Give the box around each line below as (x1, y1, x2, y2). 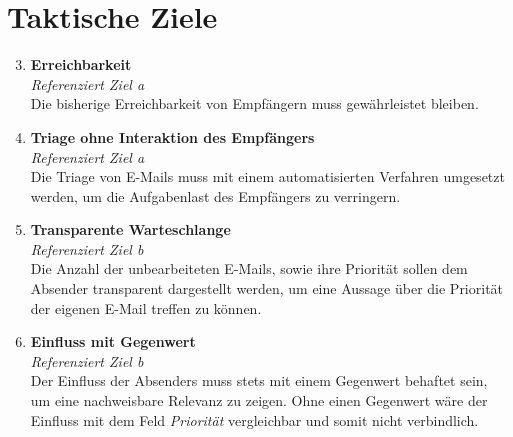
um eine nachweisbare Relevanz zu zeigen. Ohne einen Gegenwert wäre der (30, 390, 488, 411)
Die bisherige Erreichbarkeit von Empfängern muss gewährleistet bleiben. (30, 93, 479, 114)
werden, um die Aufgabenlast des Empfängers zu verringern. (30, 185, 401, 206)
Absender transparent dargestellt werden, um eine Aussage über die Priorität (30, 278, 504, 299)
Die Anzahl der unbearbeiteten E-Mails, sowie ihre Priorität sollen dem (30, 258, 468, 279)
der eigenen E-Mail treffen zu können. (30, 297, 262, 318)
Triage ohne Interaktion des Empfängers (30, 126, 315, 147)
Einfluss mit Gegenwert (30, 331, 196, 352)
